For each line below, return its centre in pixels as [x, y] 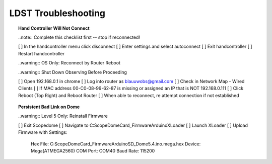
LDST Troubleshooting [57, 13]
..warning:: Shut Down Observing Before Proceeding [73, 72]
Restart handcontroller [42, 53]
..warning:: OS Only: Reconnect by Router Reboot [70, 63]
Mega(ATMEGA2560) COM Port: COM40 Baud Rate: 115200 [93, 151]
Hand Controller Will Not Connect [54, 28]
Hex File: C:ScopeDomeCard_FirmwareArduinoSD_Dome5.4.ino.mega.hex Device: [116, 144]
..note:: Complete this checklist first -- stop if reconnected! [79, 37]
